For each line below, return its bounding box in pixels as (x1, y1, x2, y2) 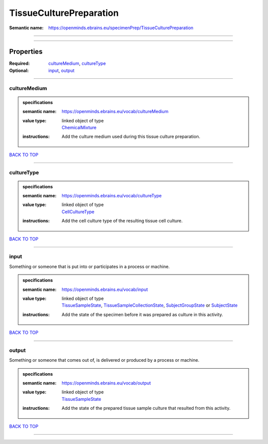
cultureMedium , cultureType (48, 60, 106, 66)
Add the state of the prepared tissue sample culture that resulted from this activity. (62, 405, 231, 411)
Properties (9, 48, 43, 56)
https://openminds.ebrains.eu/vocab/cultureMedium (62, 109, 169, 114)
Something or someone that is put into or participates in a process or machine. (9, 263, 170, 270)
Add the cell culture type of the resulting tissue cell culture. (62, 218, 183, 224)
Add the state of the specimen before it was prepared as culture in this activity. (62, 311, 223, 317)
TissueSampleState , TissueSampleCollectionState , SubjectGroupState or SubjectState (62, 302, 238, 308)
